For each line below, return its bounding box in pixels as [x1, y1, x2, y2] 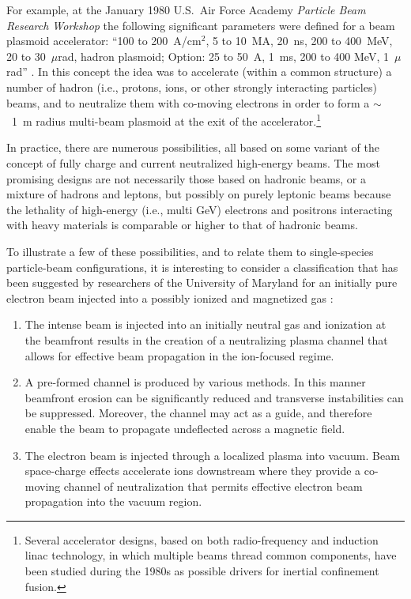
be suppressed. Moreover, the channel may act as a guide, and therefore [25, 405, 372, 421]
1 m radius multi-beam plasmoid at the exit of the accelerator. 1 [11, 111, 322, 129]
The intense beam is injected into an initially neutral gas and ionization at [25, 316, 386, 333]
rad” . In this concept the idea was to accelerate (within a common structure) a [6, 63, 392, 80]
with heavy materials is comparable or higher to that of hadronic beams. [6, 217, 358, 233]
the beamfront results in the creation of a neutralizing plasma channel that [25, 331, 388, 348]
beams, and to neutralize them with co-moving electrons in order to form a [6, 94, 370, 111]
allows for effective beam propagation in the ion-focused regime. [25, 347, 334, 364]
